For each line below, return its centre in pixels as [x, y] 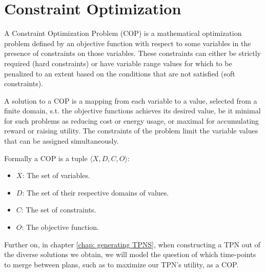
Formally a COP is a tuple [46, 158]
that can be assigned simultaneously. [62, 141]
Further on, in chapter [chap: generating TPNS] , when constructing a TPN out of [132, 244]
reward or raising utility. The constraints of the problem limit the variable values [131, 131]
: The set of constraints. [59, 210]
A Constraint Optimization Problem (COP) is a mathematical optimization [123, 33]
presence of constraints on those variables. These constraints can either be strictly [132, 53]
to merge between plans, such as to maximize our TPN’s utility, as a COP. [121, 264]
